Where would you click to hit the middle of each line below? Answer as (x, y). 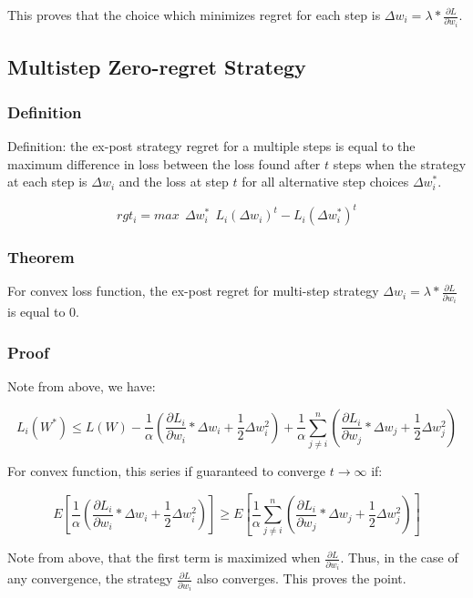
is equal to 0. (44, 312)
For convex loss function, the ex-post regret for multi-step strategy (193, 291)
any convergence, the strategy (90, 578)
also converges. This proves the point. (301, 578)
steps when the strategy (400, 163)
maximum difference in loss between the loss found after (164, 163)
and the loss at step (174, 182)
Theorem (41, 257)
